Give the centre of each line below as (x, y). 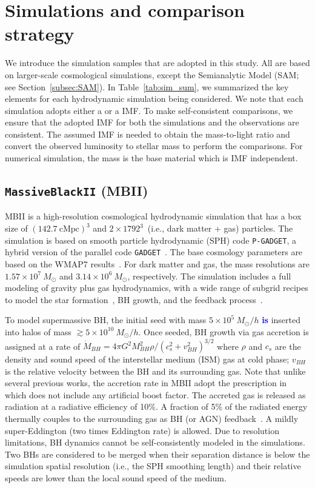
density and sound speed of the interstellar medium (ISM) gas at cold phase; (147, 359)
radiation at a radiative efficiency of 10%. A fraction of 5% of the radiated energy (156, 406)
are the (288, 346)
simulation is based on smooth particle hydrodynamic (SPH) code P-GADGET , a (151, 240)
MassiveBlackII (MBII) (77, 191)
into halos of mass (38, 331)
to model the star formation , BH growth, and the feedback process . (134, 299)
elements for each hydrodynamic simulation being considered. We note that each (154, 99)
